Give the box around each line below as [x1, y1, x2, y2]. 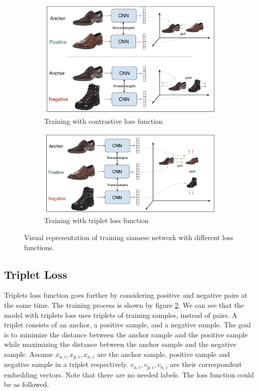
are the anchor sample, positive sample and [97, 348, 230, 359]
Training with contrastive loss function [44, 115, 163, 126]
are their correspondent [170, 359, 242, 369]
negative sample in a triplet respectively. [4, 359, 128, 369]
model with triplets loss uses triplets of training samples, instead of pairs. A [4, 309, 237, 320]
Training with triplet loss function [44, 215, 149, 226]
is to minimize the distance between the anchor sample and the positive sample [4, 329, 248, 339]
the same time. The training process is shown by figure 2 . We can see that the [4, 299, 244, 310]
